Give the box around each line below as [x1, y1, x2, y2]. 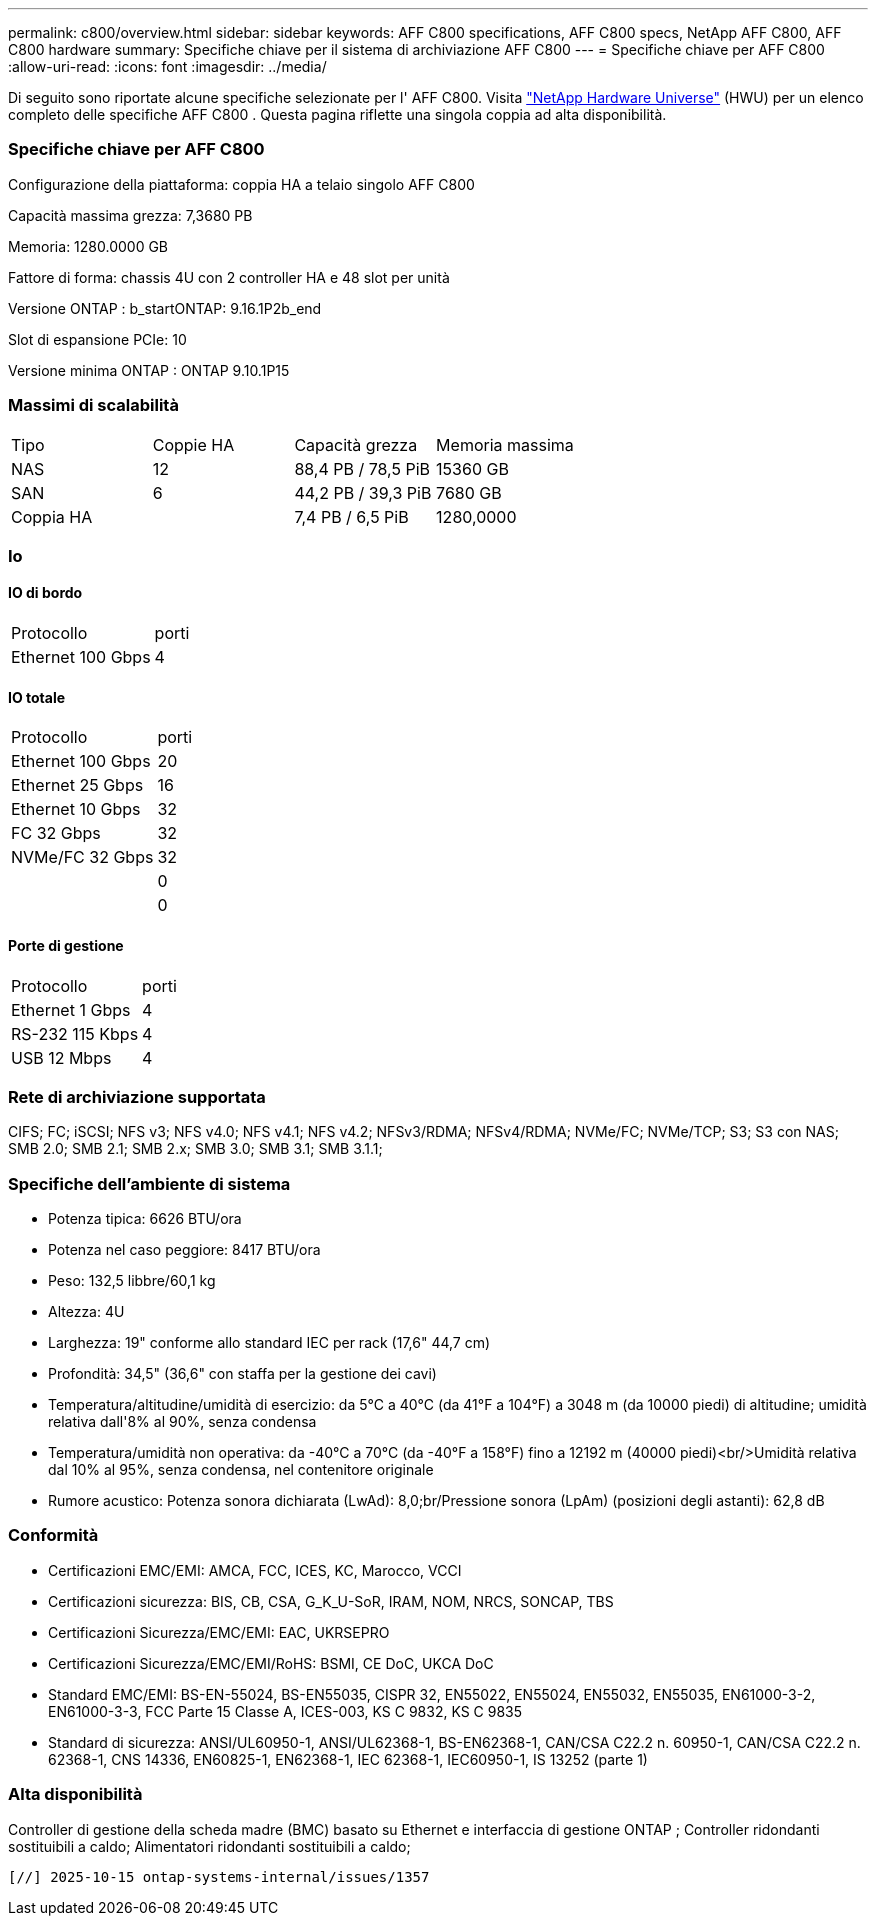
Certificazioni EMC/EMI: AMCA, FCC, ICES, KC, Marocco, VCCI [48, 1561, 462, 1579]
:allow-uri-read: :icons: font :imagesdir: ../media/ [8, 58, 327, 75]
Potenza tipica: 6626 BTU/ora [48, 1210, 242, 1228]
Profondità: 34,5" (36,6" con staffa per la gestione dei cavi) [48, 1365, 437, 1383]
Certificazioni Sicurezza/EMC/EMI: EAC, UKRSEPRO [48, 1623, 390, 1641]
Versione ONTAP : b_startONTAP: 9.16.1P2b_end [8, 299, 322, 317]
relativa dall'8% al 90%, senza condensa [48, 1413, 317, 1431]
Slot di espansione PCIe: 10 [8, 330, 187, 348]
